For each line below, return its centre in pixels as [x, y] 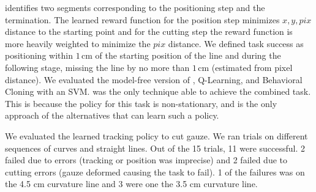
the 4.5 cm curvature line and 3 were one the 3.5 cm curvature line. [131, 184]
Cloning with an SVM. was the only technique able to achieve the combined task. [158, 91]
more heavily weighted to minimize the [78, 43]
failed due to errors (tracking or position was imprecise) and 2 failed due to [146, 160]
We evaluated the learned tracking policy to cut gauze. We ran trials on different [156, 135]
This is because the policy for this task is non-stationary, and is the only [141, 103]
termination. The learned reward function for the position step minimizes [142, 19]
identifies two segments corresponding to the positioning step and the [135, 7]
